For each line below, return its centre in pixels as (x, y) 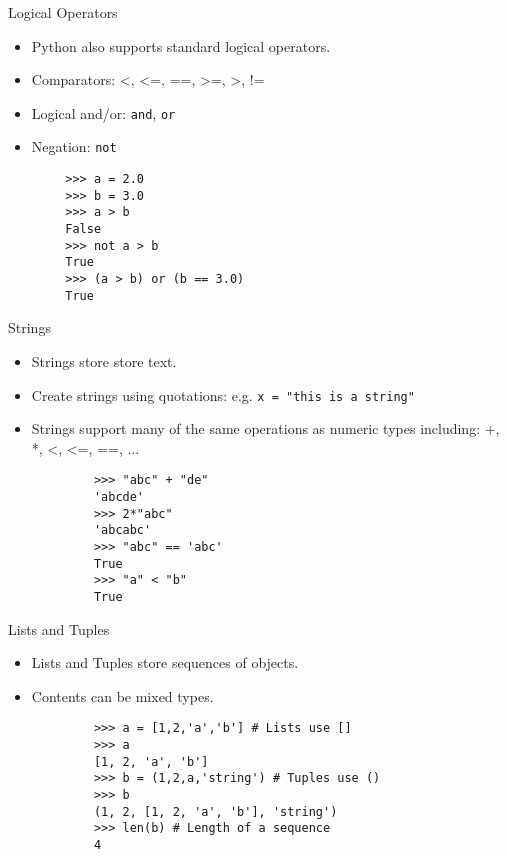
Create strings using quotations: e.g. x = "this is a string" (223, 394)
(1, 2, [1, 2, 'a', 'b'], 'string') (215, 811)
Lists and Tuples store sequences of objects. (165, 662)
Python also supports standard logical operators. (181, 45)
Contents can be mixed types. (122, 695)
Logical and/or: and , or (103, 112)
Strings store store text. (104, 360)
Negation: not (74, 146)
